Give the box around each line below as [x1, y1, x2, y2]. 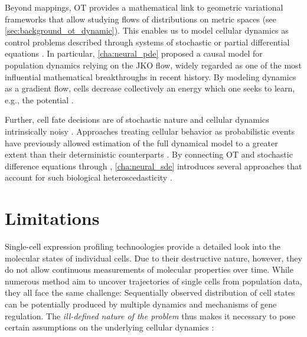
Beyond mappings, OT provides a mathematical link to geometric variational [5, 1, 283, 13]
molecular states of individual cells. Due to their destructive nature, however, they [5, 251, 302, 264]
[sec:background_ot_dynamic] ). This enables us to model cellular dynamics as [5, 24, 289, 37]
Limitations [5, 206, 100, 230]
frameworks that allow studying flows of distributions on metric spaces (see [5, 12, 277, 25]
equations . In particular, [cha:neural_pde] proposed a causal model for [5, 47, 263, 60]
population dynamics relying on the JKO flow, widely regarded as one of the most [5, 58, 302, 71]
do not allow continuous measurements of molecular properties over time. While [5, 263, 293, 276]
